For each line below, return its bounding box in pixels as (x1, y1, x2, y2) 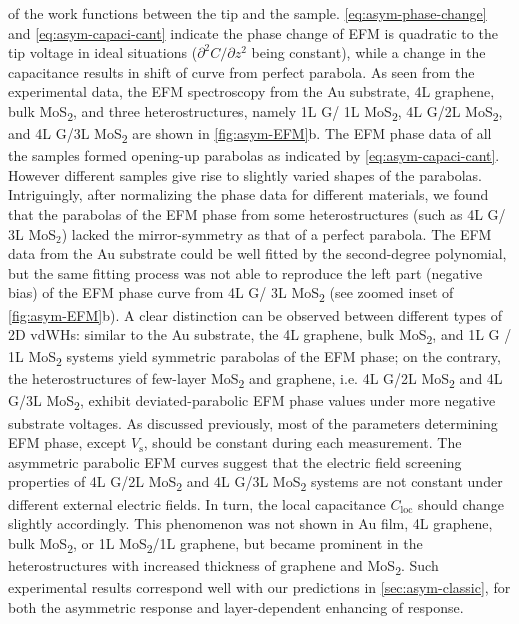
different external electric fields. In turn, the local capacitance (8, 493, 386, 514)
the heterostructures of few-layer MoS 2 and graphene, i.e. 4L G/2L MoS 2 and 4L (8, 368, 503, 392)
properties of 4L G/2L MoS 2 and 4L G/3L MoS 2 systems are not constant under (8, 471, 503, 495)
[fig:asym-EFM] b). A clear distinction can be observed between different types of (8, 304, 502, 325)
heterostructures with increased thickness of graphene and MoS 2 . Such (8, 554, 439, 578)
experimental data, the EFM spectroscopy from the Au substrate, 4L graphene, (8, 81, 495, 102)
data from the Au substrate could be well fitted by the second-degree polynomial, (8, 243, 507, 264)
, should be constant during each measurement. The (143, 432, 462, 453)
